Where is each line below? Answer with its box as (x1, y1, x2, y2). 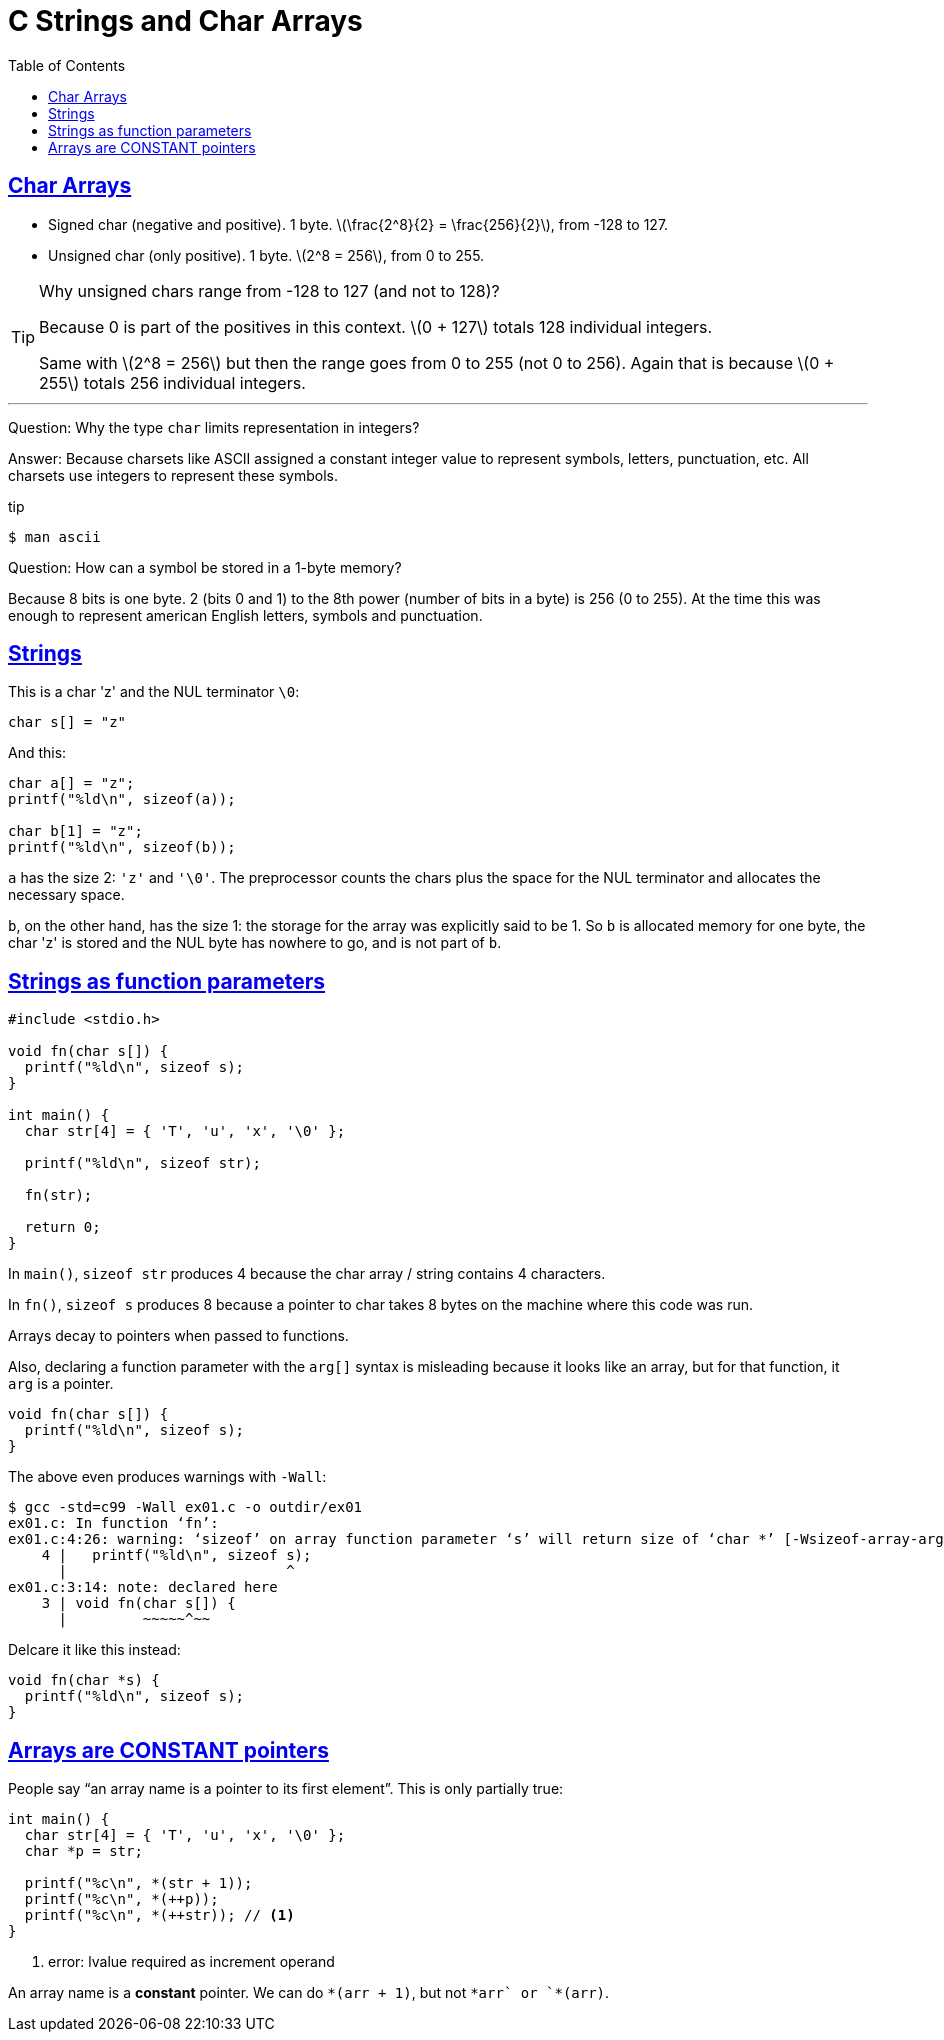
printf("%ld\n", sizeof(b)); (8, 839, 236, 856)
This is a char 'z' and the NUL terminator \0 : (8, 683, 300, 701)
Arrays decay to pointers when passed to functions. (8, 1327, 349, 1345)
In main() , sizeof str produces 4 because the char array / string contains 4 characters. (8, 1265, 606, 1283)
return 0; (24, 1219, 101, 1236)
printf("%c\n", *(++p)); (24, 1891, 219, 1908)
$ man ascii (8, 528, 101, 545)
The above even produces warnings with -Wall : (8, 1468, 327, 1486)
